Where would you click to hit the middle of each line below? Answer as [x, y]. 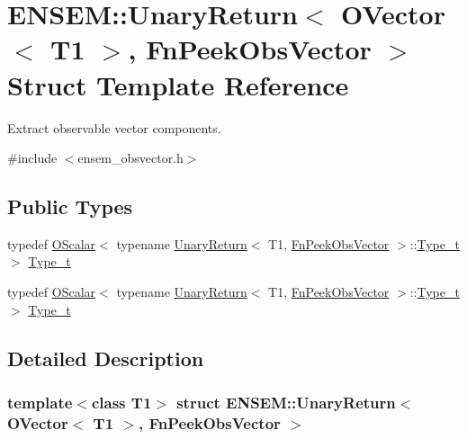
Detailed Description [106, 358]
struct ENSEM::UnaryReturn [286, 402]
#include [32, 158]
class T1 [121, 402]
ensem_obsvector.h [130, 158]
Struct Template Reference [178, 84]
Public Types [70, 206]
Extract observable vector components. [114, 127]
